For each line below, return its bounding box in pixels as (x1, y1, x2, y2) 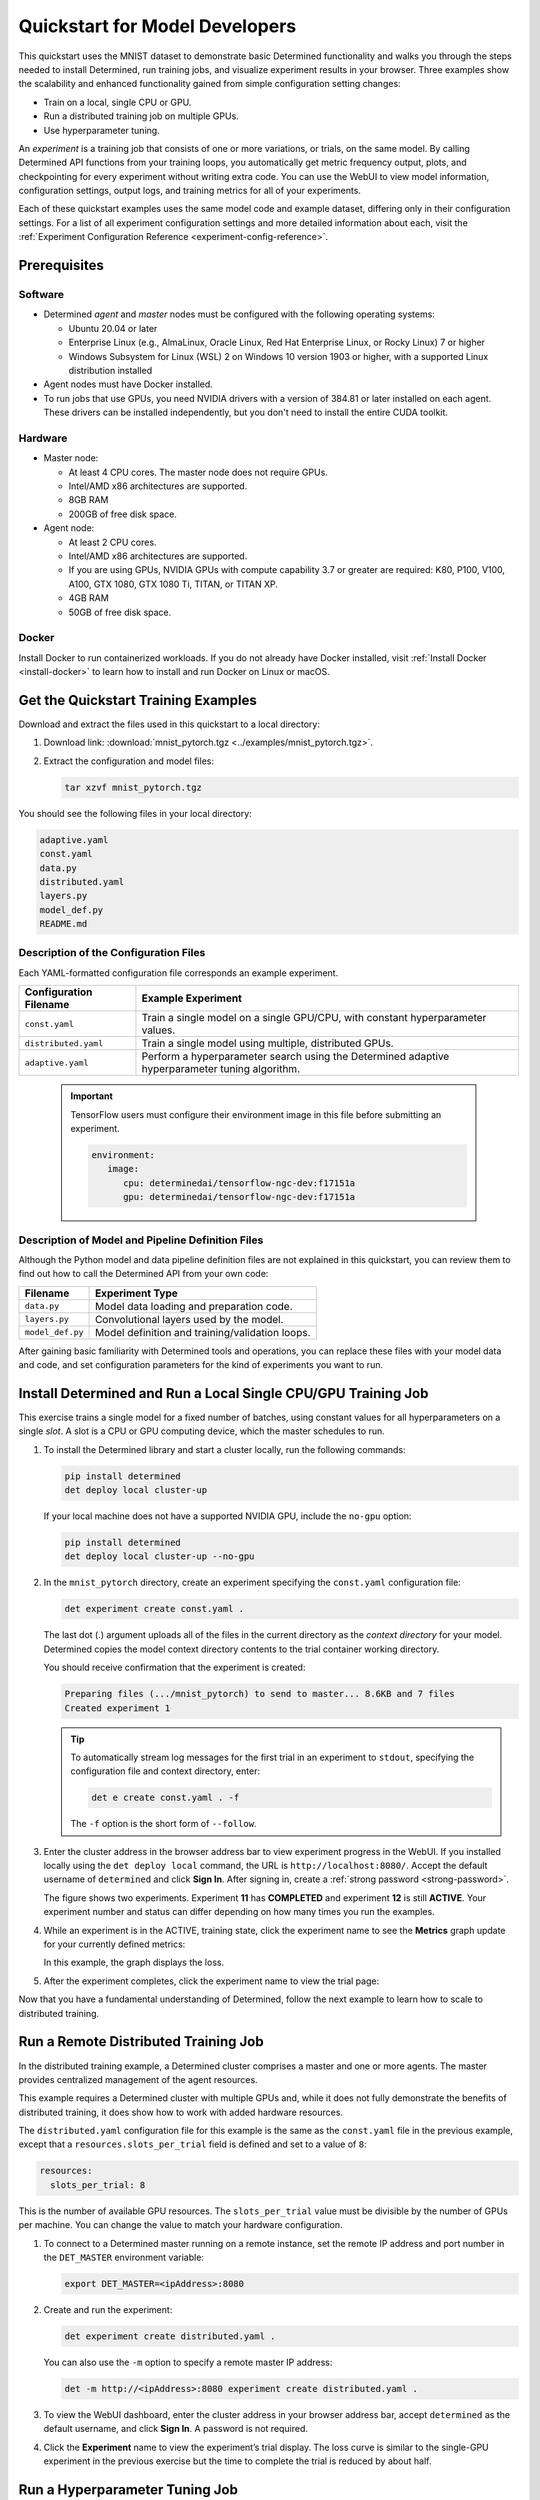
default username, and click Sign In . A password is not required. (43, 2423, 309, 2435)
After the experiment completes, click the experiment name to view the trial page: (43, 1975, 380, 1987)
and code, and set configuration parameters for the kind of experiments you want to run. (18, 1359, 384, 1371)
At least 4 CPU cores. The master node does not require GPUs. (68, 466, 329, 478)
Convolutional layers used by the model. (95, 1312, 284, 1326)
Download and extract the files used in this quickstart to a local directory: (18, 718, 320, 730)
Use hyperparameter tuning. (43, 124, 160, 136)
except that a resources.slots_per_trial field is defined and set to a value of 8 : (18, 2138, 367, 2150)
